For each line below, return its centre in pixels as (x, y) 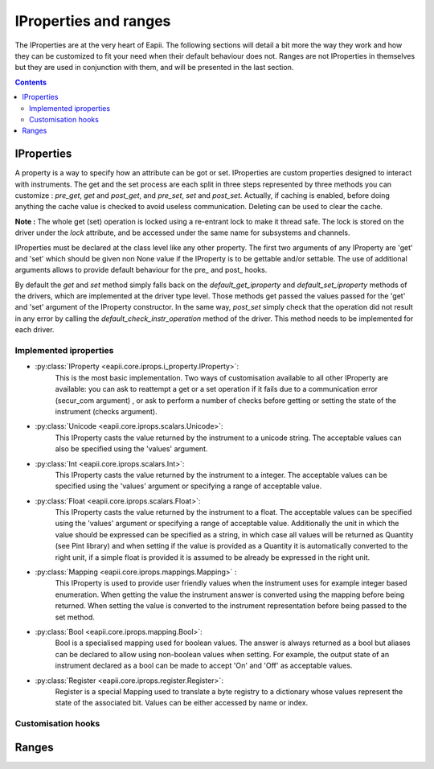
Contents (31, 82)
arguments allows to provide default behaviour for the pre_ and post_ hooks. (141, 270)
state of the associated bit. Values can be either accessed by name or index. (182, 703)
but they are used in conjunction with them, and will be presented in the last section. (154, 68)
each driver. (35, 330)
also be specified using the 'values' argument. (131, 449)
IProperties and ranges (93, 21)
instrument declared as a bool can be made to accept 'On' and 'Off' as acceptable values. (204, 666)
